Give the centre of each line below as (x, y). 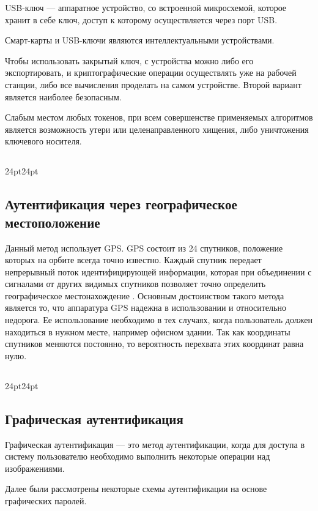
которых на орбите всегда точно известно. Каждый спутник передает (133, 260)
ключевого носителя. (43, 141)
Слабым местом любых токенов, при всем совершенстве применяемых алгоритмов (159, 117)
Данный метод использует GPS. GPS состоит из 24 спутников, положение (144, 248)
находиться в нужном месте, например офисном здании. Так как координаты (148, 331)
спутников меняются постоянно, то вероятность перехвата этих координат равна (154, 344)
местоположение (53, 222)
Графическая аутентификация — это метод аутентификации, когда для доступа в (155, 444)
